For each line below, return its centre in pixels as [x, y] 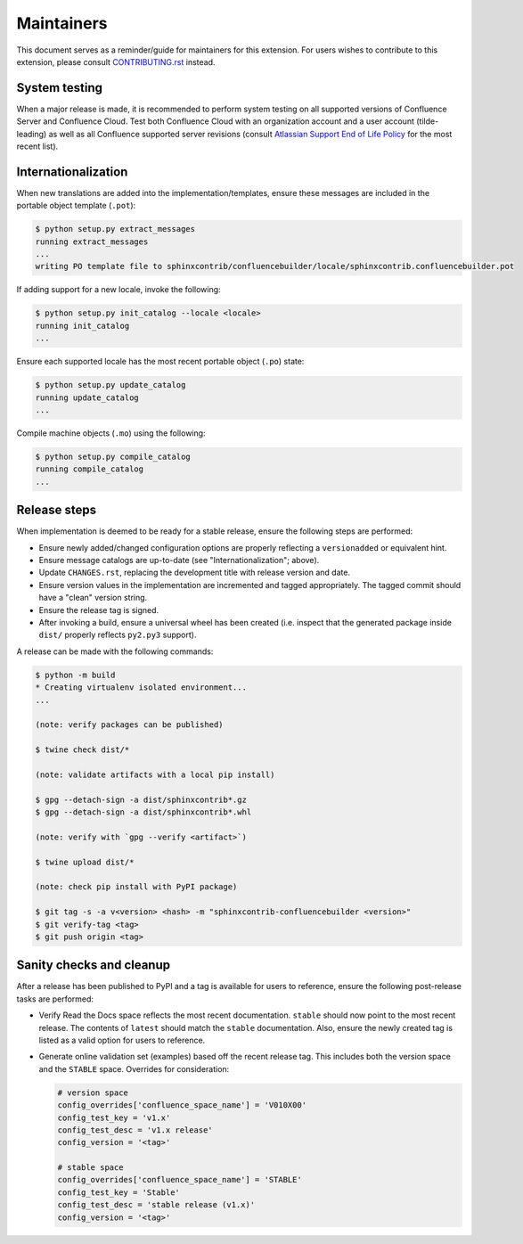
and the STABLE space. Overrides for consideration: [134, 1068]
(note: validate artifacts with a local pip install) [155, 774]
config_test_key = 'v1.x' [114, 1117]
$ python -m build [75, 675]
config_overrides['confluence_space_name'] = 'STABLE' [180, 1180]
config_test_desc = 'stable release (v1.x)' [156, 1205]
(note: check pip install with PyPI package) [136, 887]
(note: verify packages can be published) [129, 725]
